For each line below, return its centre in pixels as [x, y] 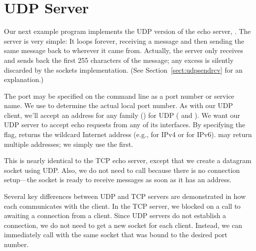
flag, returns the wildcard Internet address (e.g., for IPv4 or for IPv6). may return [128, 134]
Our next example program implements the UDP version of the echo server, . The [128, 31]
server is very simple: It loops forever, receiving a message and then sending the [124, 41]
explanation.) [24, 79]
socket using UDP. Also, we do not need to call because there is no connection [122, 170]
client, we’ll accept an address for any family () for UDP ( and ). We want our [122, 115]
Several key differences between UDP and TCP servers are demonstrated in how [125, 196]
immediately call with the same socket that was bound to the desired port [116, 235]
